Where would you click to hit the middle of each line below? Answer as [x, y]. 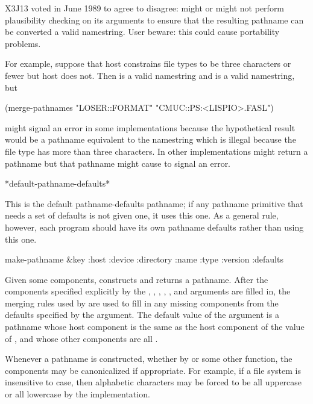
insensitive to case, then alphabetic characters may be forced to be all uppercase [153, 382]
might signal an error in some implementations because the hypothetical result [150, 127]
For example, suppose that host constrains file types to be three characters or [148, 64]
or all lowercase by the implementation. [77, 394]
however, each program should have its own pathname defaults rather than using [154, 227]
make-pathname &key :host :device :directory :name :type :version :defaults [144, 259]
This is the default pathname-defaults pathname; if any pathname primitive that [154, 203]
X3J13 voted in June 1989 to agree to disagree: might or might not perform [145, 8]
